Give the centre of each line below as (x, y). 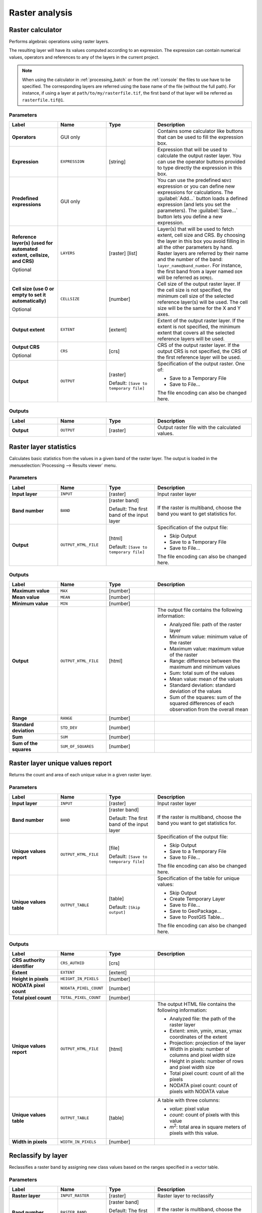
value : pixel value (189, 1109)
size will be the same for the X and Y (199, 308)
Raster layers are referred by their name (203, 253)
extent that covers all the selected (196, 332)
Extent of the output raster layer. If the (201, 320)
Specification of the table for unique (198, 878)
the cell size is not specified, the (194, 290)
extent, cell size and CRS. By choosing (201, 235)
